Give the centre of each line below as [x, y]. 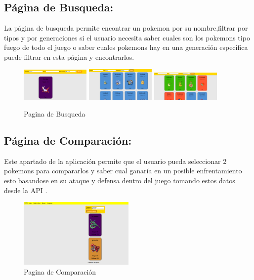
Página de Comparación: [68, 140]
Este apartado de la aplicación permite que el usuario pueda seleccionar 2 [115, 161]
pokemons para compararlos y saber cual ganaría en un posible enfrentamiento [123, 171]
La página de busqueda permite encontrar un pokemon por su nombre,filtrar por [126, 28]
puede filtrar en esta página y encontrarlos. [69, 57]
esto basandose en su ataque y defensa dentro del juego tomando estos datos [120, 180]
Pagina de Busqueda [55, 114]
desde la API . [26, 190]
